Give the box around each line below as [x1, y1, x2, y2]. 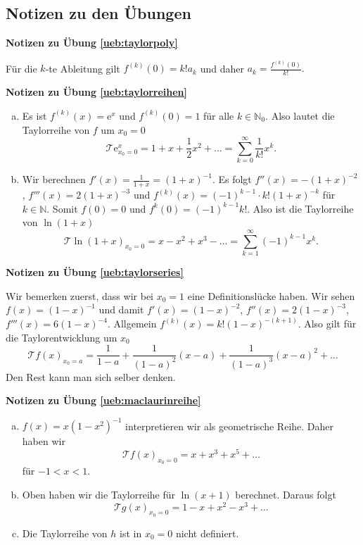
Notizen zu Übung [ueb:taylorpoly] [6, 35, 178, 50]
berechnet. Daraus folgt [235, 487, 336, 501]
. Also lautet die [265, 108, 335, 123]
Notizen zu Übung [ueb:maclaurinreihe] [6, 393, 201, 408]
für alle [203, 108, 234, 123]
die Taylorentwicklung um [6, 330, 117, 344]
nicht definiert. [175, 525, 239, 540]
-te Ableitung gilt [45, 61, 120, 75]
